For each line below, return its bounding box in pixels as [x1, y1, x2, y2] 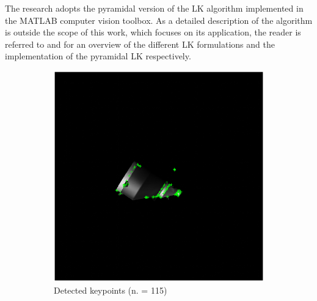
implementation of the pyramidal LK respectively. [5, 50, 191, 62]
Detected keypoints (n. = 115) [54, 283, 167, 296]
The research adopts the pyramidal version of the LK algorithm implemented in [5, 2, 304, 14]
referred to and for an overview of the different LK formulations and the [5, 37, 275, 50]
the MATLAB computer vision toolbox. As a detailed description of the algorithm [5, 13, 313, 26]
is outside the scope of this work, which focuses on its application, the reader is [5, 26, 301, 39]
